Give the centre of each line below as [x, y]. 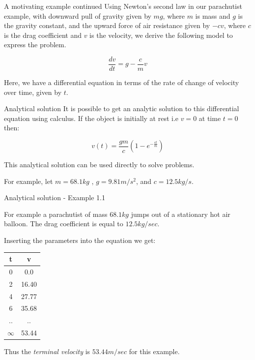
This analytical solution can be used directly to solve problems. [99, 164]
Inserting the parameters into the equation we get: [80, 240]
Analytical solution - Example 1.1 [55, 197]
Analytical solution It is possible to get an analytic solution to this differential [122, 108]
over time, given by [33, 92]
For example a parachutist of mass [56, 214]
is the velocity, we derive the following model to [161, 35]
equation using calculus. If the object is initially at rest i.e [91, 118]
